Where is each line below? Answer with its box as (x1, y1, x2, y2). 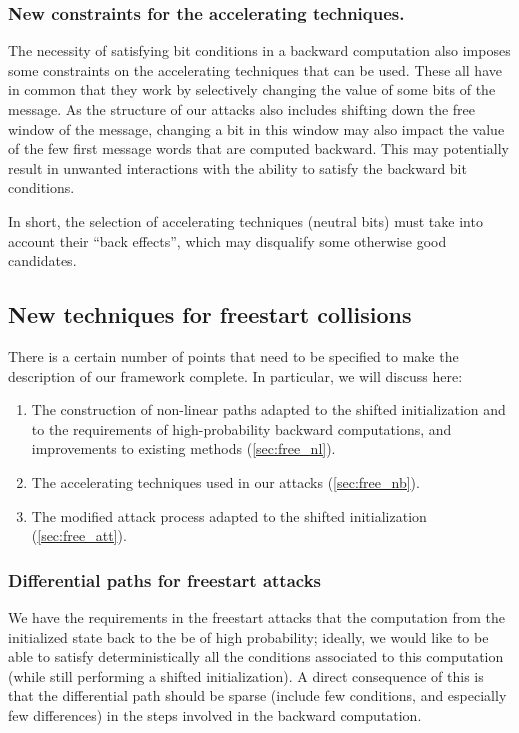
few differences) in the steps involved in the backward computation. (8, 704, 422, 725)
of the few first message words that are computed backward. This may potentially (8, 138, 510, 159)
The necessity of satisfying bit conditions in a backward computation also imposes (8, 40, 511, 61)
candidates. (8, 250, 77, 271)
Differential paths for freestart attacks (8, 567, 322, 592)
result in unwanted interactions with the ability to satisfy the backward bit (8, 157, 467, 178)
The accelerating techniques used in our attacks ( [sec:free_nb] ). (31, 471, 420, 492)
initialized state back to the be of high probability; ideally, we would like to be (8, 626, 489, 647)
